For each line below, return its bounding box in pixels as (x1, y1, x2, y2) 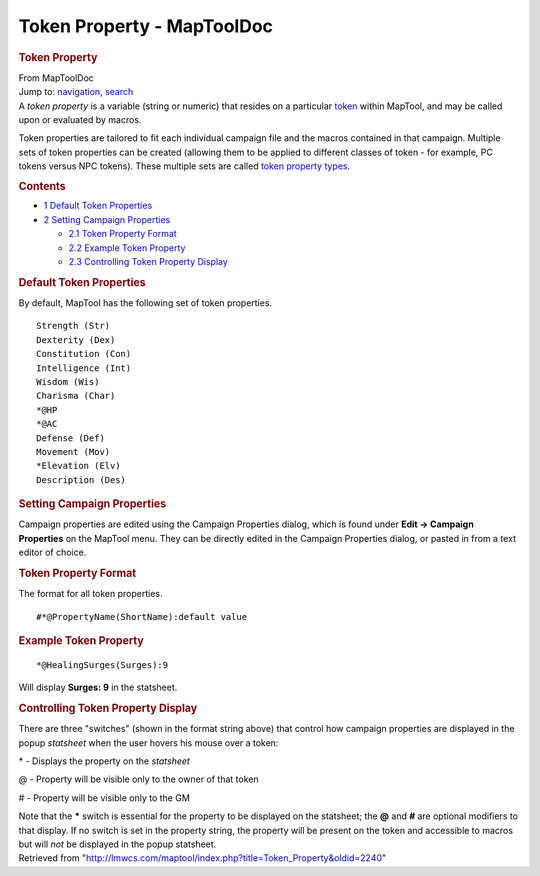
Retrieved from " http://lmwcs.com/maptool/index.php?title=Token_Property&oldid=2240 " (18, 852, 387, 864)
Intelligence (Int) (36, 362, 132, 374)
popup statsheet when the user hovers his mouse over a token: (18, 736, 279, 749)
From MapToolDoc (18, 71, 95, 84)
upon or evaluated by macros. (18, 113, 142, 125)
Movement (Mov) (36, 446, 111, 457)
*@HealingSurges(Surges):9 (36, 659, 169, 670)
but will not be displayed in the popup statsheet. (18, 838, 217, 850)
